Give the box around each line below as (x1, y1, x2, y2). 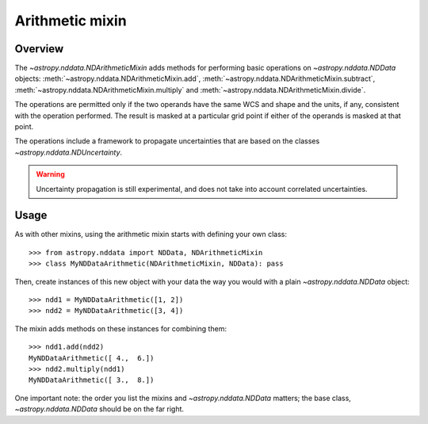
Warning (36, 170, 65, 179)
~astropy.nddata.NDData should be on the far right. (14, 404, 185, 414)
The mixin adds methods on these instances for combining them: (14, 323, 227, 333)
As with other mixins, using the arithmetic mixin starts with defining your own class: (14, 230, 288, 239)
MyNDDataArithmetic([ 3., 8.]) (29, 376, 155, 384)
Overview (14, 42, 64, 55)
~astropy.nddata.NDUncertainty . (14, 147, 123, 157)
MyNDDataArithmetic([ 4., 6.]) (29, 353, 155, 362)
